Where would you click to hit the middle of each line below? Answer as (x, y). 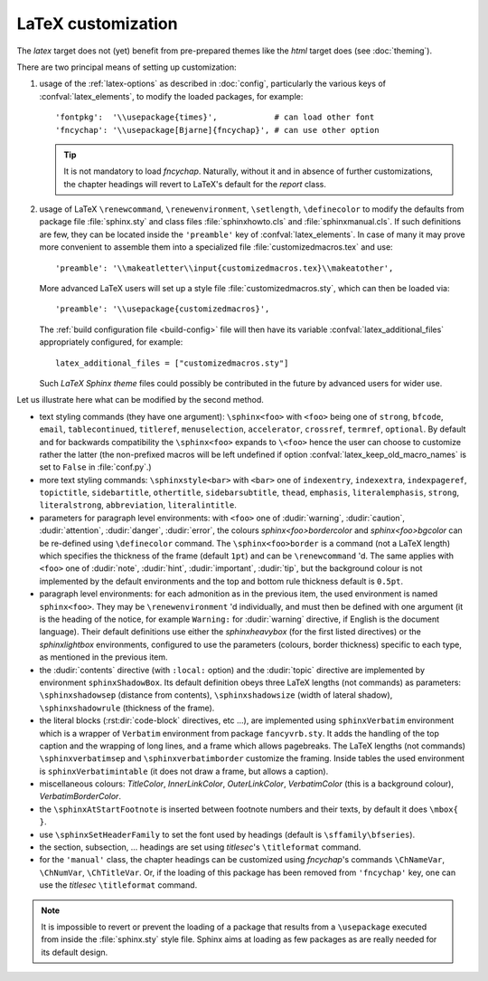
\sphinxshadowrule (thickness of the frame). (127, 708)
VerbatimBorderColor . (80, 796)
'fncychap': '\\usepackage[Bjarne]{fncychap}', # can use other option (217, 130)
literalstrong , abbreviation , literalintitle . (138, 505)
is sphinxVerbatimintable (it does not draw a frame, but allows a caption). (184, 771)
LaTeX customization (97, 24)
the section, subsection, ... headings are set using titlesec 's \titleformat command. (200, 847)
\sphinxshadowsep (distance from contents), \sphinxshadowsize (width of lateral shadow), (216, 695)
